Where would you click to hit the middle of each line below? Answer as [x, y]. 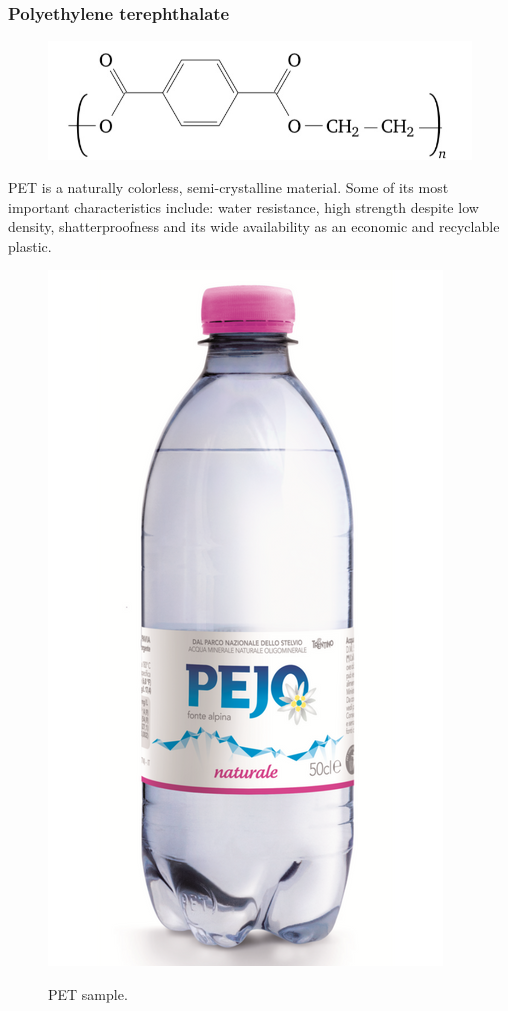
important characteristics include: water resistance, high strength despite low [243, 206]
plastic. [30, 245]
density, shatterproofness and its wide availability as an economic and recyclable [254, 226]
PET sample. [88, 994]
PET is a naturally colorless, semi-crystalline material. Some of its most [228, 187]
